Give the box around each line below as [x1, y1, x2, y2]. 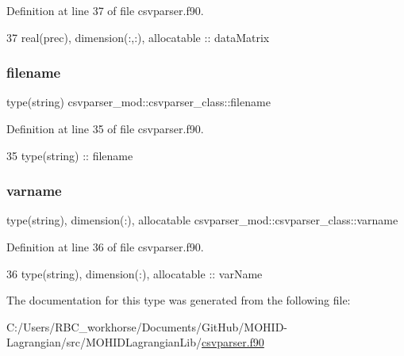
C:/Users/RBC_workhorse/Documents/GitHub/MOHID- [6, 318, 288, 335]
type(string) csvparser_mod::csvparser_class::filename [6, 94, 271, 110]
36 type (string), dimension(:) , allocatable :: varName [6, 265, 263, 281]
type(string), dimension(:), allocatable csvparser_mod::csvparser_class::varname [6, 212, 398, 228]
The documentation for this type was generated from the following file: [6, 292, 351, 308]
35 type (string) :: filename [6, 147, 133, 163]
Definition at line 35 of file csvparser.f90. [6, 121, 204, 136]
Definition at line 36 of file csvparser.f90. [6, 239, 204, 255]
